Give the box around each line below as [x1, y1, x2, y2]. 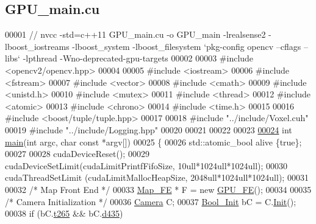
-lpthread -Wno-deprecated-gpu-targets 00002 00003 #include [23, 52, 254, 65]
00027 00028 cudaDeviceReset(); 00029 [5, 147, 149, 160]
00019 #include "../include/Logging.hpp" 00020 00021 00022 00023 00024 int [5, 123, 292, 136]
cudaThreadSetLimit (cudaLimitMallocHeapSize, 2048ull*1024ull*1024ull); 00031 [5, 171, 309, 184]
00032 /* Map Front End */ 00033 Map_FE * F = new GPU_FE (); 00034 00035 [5, 183, 312, 195]
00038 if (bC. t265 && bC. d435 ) [5, 207, 123, 220]
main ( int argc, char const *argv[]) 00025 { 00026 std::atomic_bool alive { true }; [5, 135, 302, 148]
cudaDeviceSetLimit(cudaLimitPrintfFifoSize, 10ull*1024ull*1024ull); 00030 [5, 159, 288, 172]
